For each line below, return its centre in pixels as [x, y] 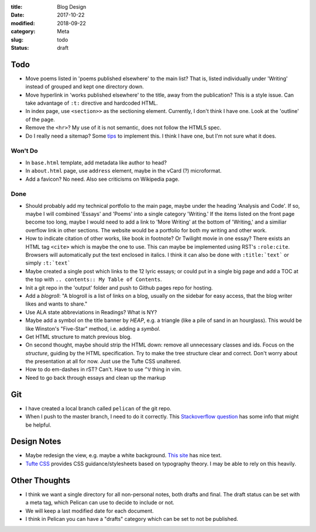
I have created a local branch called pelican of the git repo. [99, 408]
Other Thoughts [40, 480]
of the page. [40, 119]
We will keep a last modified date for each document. [90, 511]
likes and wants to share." [56, 304]
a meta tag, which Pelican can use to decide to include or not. [100, 503]
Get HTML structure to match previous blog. [78, 337]
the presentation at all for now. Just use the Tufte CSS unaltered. [103, 361]
